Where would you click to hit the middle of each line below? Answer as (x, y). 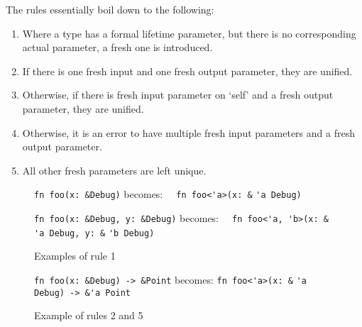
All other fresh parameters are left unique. (114, 170)
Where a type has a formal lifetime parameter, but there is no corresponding (189, 33)
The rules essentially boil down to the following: (110, 9)
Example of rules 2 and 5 (89, 315)
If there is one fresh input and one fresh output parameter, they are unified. (187, 71)
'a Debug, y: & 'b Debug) (94, 233)
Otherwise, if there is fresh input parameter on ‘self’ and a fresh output (178, 95)
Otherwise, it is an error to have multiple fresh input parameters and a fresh (188, 132)
